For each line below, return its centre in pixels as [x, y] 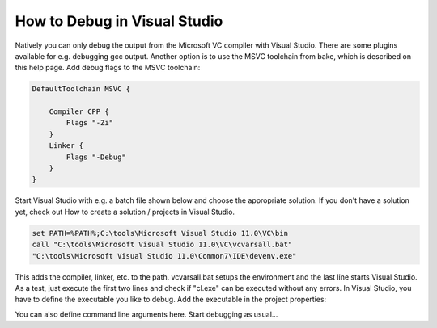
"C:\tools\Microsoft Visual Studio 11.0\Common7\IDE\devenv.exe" [164, 256]
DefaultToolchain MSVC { [81, 89]
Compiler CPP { [79, 112]
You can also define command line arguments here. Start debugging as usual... [146, 314]
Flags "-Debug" [96, 157]
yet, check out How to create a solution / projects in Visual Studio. [125, 212]
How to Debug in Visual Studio [119, 21]
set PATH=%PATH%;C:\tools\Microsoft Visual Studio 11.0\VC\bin [160, 233]
